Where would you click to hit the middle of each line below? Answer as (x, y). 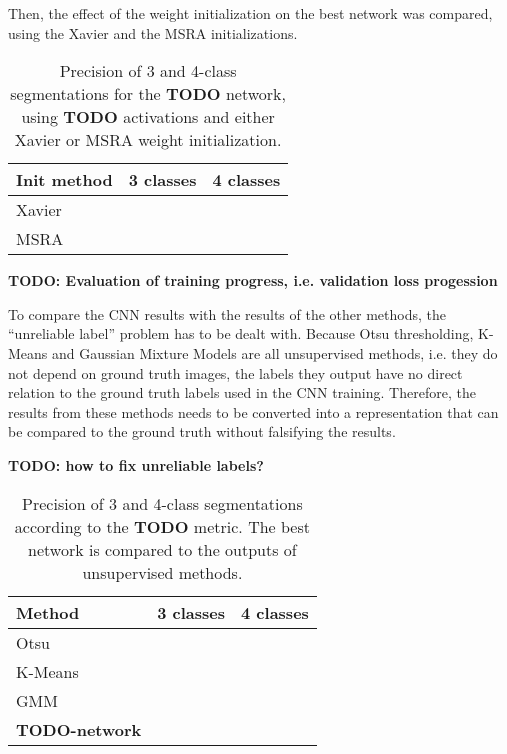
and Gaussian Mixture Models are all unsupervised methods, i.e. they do (275, 352)
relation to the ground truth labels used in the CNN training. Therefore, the (242, 392)
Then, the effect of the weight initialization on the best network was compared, (250, 13)
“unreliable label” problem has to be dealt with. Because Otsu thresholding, (241, 333)
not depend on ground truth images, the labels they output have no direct (235, 372)
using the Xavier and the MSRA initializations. (153, 32)
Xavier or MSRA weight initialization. (148, 140)
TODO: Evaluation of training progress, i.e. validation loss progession (253, 280)
